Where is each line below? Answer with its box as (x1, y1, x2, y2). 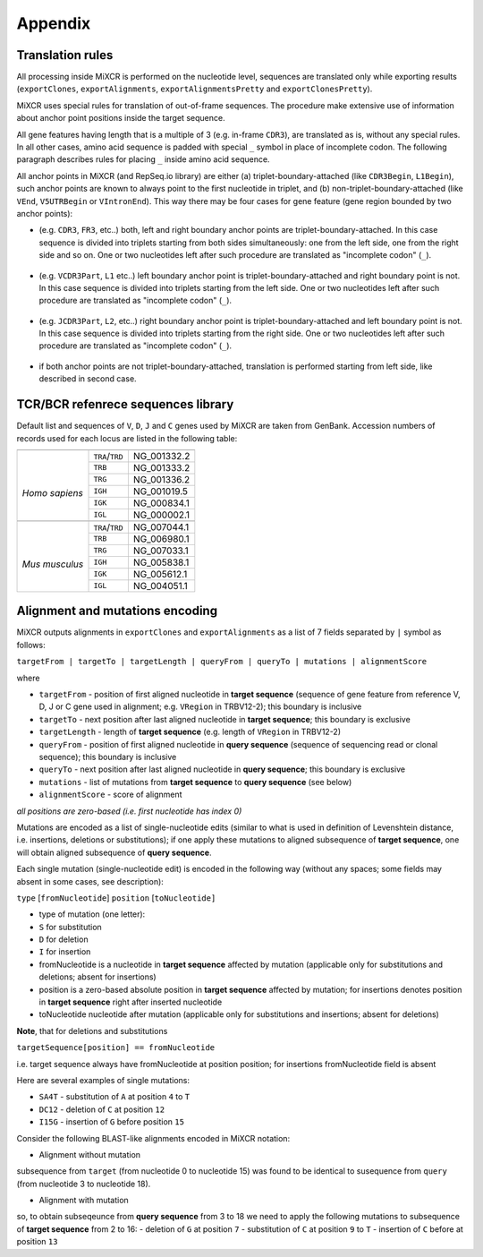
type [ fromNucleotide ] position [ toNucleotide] (16, 892, 216, 903)
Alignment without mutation (38, 1149, 141, 1159)
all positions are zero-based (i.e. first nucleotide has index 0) (16, 806, 242, 817)
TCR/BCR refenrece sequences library (16, 397, 234, 412)
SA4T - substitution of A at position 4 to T (38, 1091, 191, 1102)
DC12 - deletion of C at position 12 (38, 1104, 165, 1115)
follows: (16, 639, 46, 650)
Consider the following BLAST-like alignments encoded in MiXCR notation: (16, 1133, 291, 1143)
